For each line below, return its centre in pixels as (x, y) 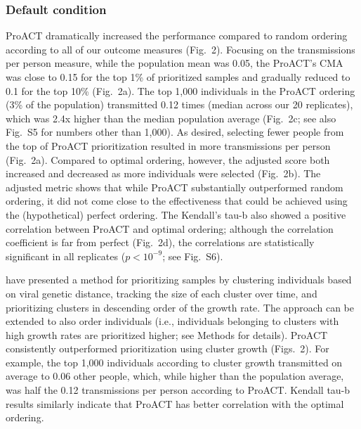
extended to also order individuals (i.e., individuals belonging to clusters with (172, 321)
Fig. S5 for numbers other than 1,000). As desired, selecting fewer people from (175, 132)
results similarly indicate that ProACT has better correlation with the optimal (175, 403)
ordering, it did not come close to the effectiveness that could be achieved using (177, 201)
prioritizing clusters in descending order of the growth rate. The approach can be (180, 307)
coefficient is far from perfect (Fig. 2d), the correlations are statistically (160, 242)
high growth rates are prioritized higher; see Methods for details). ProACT (167, 334)
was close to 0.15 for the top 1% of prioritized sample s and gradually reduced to (178, 77)
